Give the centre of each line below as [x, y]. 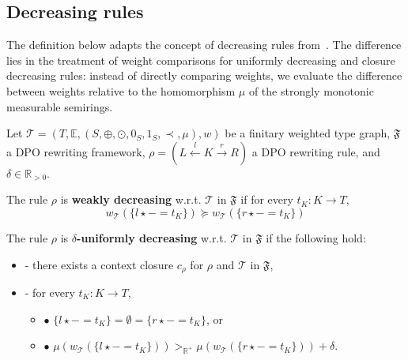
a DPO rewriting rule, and [316, 151]
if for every [267, 199]
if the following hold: [316, 237]
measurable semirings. [60, 106]
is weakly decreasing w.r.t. [131, 199]
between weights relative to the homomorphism [121, 90]
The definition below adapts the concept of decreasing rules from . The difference [204, 45]
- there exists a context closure [99, 264]
